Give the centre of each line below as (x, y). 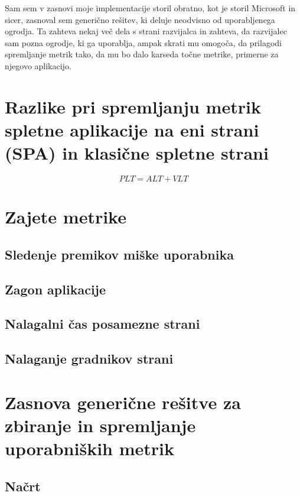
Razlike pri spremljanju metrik (133, 106)
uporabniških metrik (89, 448)
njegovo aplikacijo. (38, 65)
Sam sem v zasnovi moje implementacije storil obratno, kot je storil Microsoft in (150, 8)
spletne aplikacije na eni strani (132, 129)
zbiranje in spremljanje (100, 425)
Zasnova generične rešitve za (123, 402)
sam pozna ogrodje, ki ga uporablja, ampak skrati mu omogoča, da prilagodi (143, 42)
